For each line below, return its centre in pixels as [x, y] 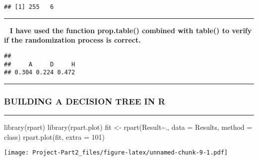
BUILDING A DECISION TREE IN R [85, 101]
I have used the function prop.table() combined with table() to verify [131, 30]
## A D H [40, 64]
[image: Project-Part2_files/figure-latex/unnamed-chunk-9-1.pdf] [116, 153]
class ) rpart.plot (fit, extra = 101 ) [54, 136]
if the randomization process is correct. [72, 40]
